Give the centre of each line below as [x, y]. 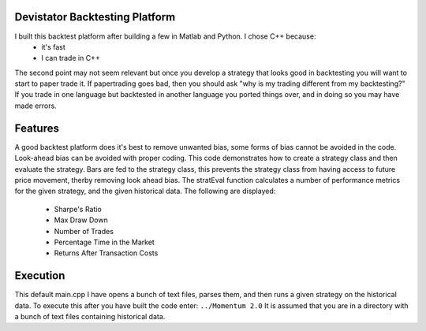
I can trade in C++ [71, 58]
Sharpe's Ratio [78, 209]
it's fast [54, 46]
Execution [40, 276]
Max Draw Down [81, 220]
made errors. [35, 106]
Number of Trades [84, 231]
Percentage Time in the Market [105, 242]
